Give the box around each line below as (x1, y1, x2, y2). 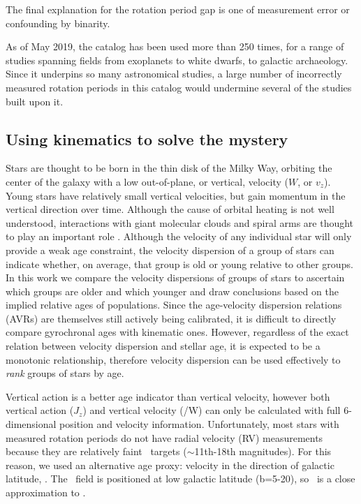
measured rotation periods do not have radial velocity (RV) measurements (6, 430, 323, 445)
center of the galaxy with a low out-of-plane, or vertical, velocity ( (6, 174, 288, 188)
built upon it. (6, 94, 64, 108)
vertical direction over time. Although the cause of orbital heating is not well (6, 202, 334, 216)
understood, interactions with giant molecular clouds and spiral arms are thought (6, 215, 354, 230)
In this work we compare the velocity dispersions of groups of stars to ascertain (6, 270, 345, 285)
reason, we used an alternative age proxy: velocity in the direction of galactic (6, 457, 334, 472)
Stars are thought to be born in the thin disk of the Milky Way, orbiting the (6, 161, 332, 175)
